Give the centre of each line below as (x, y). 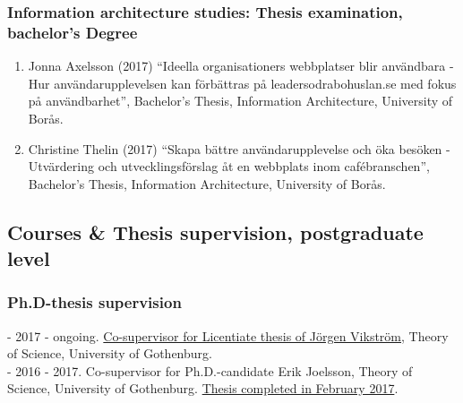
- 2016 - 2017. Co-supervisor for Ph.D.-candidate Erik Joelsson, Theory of (210, 370)
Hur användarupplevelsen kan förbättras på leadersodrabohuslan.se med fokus (242, 83)
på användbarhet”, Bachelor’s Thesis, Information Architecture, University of (240, 101)
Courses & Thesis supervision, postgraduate (215, 232)
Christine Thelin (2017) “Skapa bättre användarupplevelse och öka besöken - (239, 148)
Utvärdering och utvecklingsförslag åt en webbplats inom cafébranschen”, (229, 166)
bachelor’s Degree (73, 32)
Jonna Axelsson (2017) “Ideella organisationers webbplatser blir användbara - (241, 66)
